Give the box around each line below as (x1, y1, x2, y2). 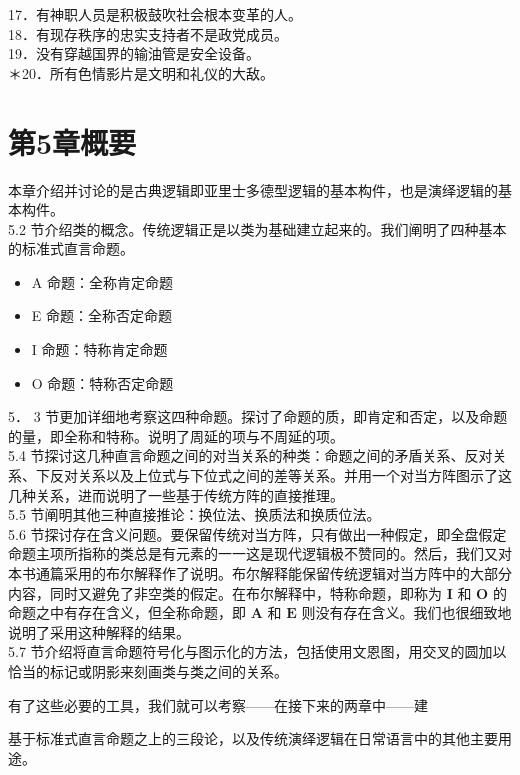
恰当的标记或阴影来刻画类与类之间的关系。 (8, 660, 288, 681)
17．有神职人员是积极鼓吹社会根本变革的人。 (8, 4, 302, 24)
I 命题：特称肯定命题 (31, 339, 168, 360)
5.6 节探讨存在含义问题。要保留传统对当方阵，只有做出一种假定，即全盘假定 (8, 523, 507, 544)
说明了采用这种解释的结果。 (8, 621, 190, 642)
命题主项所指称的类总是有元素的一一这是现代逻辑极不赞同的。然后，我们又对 (8, 543, 512, 564)
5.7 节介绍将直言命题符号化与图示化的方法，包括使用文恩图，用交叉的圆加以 (8, 641, 507, 662)
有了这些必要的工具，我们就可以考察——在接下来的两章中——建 (8, 694, 428, 715)
